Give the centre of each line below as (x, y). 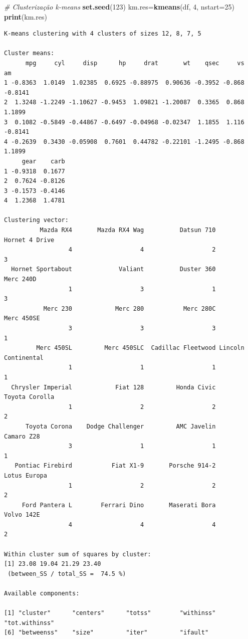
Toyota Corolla (29, 397)
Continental (24, 358)
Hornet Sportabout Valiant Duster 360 (113, 269)
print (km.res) (26, 16)
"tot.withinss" (29, 623)
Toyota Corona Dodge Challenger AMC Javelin (120, 426)
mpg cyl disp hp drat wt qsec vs (135, 63)
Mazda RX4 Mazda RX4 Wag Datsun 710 (128, 230)
